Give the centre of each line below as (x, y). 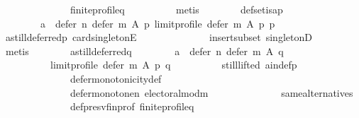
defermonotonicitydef (116, 78)
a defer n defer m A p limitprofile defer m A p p (158, 23)
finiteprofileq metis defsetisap (176, 9)
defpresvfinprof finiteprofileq (132, 106)
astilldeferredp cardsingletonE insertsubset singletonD (159, 37)
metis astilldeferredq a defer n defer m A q (144, 51)
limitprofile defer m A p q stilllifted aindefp (173, 65)
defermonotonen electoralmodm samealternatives (211, 92)
